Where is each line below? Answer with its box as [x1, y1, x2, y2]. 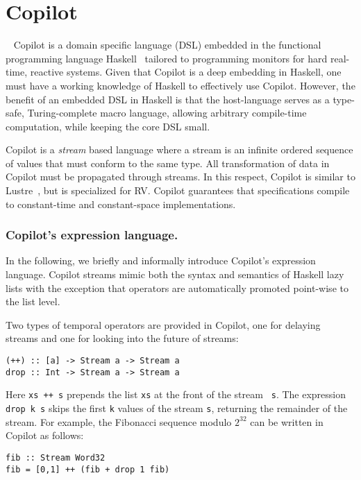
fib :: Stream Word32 [6, 452, 106, 463]
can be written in [250, 414, 324, 429]
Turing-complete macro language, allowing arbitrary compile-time [27, 105, 307, 120]
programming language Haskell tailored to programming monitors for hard [6, 51, 328, 65]
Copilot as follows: [6, 428, 84, 443]
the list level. [6, 294, 60, 309]
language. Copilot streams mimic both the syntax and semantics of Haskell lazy [6, 267, 344, 282]
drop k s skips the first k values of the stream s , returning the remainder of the [6, 401, 348, 415]
